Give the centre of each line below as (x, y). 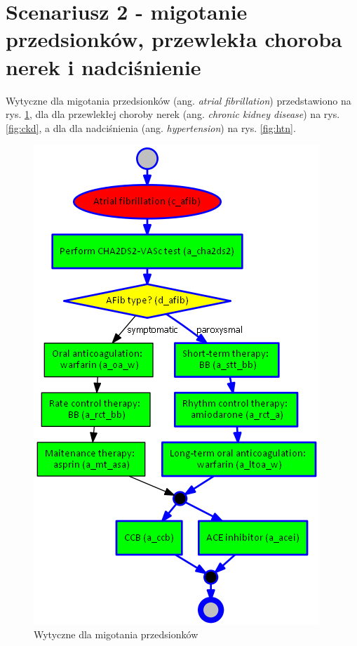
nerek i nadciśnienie (103, 66)
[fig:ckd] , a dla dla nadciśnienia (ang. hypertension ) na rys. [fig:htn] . (151, 127)
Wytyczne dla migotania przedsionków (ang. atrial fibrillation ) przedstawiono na (178, 100)
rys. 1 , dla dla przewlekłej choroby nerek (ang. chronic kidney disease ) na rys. (173, 114)
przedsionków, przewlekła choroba (174, 39)
